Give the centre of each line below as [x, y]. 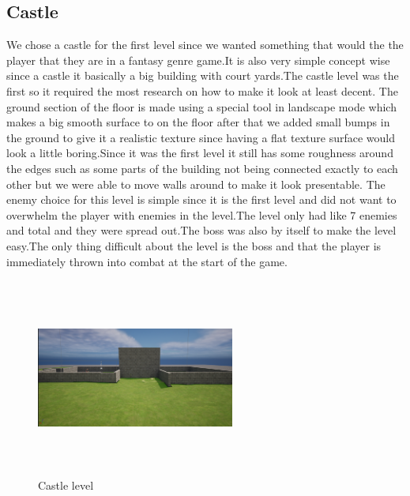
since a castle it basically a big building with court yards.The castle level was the [203, 75]
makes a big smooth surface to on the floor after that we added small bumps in [198, 122]
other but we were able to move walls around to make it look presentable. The [196, 184]
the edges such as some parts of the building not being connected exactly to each [202, 168]
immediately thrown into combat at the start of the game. [147, 261]
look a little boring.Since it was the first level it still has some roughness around [200, 153]
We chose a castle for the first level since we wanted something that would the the [205, 45]
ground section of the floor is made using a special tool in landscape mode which [201, 106]
